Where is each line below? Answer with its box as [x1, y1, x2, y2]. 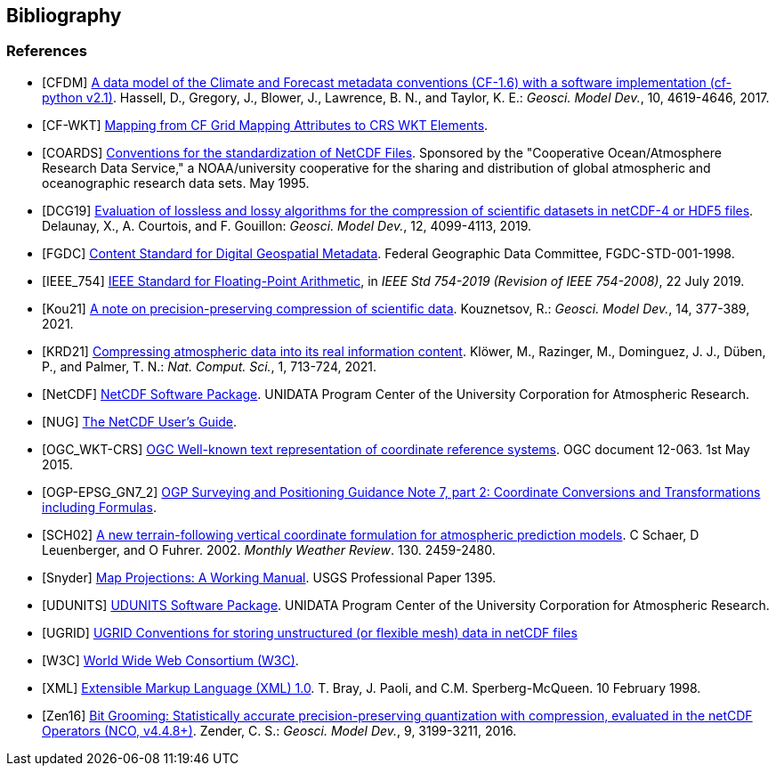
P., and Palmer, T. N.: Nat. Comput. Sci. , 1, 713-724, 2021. [42, 358, 377, 374]
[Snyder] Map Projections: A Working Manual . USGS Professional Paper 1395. [42, 569, 497, 585]
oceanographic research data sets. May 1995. [42, 175, 310, 191]
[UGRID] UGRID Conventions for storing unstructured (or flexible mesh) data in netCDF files [42, 624, 578, 640]
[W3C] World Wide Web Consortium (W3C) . [42, 652, 299, 668]
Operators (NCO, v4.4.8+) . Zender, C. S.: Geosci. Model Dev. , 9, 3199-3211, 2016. [42, 722, 517, 738]
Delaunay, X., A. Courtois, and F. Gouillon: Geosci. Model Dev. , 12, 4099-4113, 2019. [42, 217, 532, 233]
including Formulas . [42, 499, 157, 515]
